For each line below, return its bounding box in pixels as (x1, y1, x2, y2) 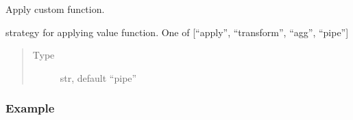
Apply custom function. (5, 2, 105, 16)
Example (5, 100, 55, 117)
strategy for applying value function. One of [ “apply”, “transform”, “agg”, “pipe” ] (5, 25, 349, 39)
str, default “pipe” (60, 70, 137, 85)
